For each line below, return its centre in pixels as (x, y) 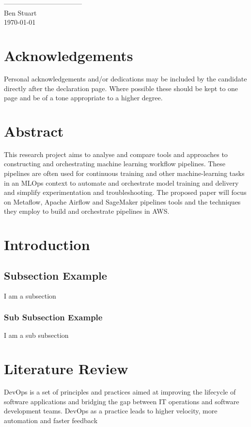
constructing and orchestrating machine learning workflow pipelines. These (115, 164)
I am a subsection (30, 295)
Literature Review (66, 369)
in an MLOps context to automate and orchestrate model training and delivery (121, 182)
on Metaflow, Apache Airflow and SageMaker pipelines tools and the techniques (122, 201)
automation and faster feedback (51, 420)
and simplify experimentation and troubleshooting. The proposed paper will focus (125, 192)
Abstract (34, 131)
